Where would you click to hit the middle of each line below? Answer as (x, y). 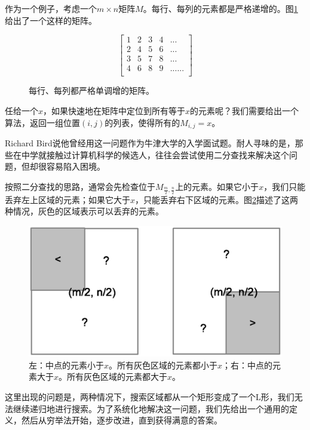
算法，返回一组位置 (42, 122)
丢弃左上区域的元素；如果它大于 (67, 199)
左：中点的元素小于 (66, 365)
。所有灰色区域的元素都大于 (113, 377)
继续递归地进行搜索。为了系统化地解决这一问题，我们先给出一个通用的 (151, 408)
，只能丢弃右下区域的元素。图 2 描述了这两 (217, 199)
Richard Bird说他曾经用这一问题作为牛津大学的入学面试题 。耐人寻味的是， (150, 142)
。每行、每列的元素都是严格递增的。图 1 (220, 8)
